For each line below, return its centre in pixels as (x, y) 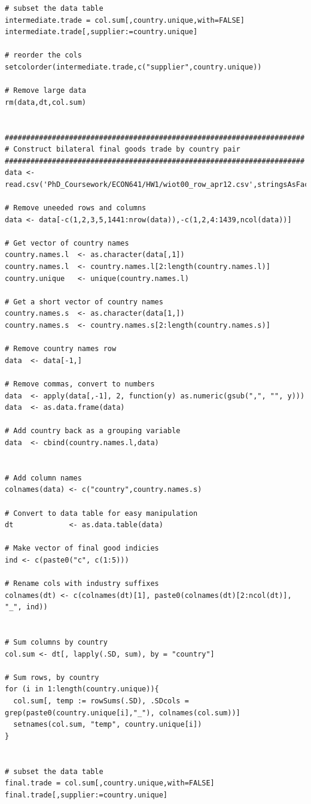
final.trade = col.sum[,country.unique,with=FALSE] (110, 783)
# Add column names (43, 478)
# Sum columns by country (56, 643)
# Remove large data (46, 91)
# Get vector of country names (67, 243)
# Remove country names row (61, 349)
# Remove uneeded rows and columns (76, 208)
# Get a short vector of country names (84, 302)
